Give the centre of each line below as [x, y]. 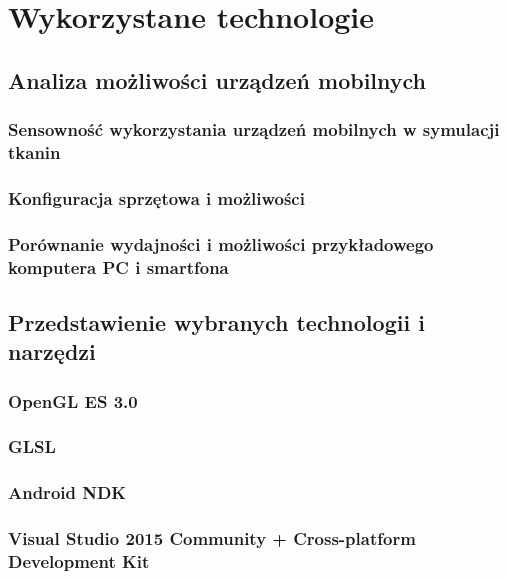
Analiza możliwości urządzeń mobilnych [217, 79]
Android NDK [67, 492]
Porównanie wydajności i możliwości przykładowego [221, 243]
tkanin [34, 152]
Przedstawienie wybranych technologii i [216, 321]
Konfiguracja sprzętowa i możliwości [156, 197]
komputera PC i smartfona [118, 266]
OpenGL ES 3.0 [73, 400]
